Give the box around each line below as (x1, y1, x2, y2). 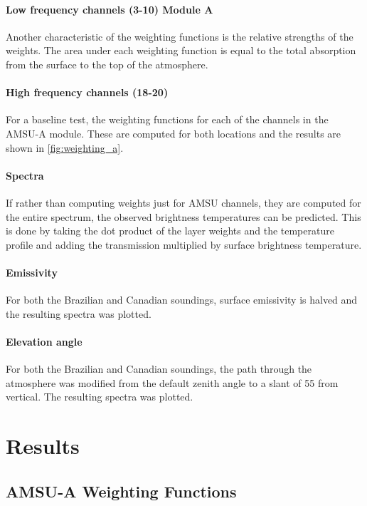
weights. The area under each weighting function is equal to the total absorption (6, 43, 356, 58)
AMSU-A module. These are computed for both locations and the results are (6, 125, 341, 140)
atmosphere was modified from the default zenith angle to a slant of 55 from (6, 375, 339, 390)
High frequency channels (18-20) (6, 85, 169, 100)
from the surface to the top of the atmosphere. (6, 56, 208, 71)
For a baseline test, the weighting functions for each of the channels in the (6, 112, 329, 127)
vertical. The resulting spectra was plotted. (6, 389, 193, 404)
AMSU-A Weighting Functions (6, 480, 237, 502)
